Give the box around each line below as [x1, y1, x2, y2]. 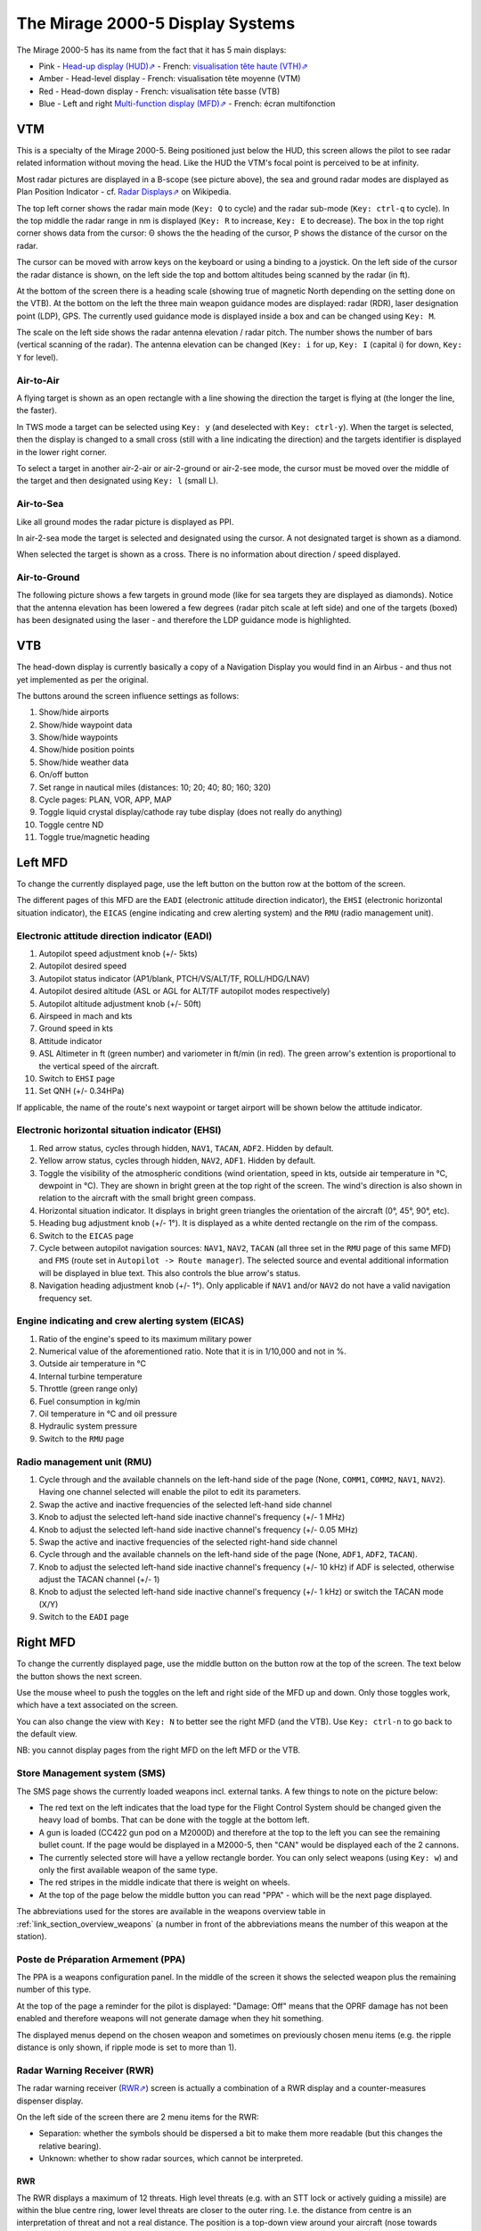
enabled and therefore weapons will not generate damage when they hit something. [16, 2013, 324, 2024]
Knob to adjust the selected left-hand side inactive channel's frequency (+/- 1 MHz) [38, 1512, 346, 1522]
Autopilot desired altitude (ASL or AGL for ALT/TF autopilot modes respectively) [38, 986, 330, 997]
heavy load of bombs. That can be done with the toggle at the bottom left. [38, 1814, 310, 1825]
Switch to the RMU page [38, 1433, 125, 1444]
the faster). [16, 405, 58, 416]
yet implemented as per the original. [16, 674, 149, 684]
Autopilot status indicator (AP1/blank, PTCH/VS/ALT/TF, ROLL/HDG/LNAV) [38, 973, 311, 983]
